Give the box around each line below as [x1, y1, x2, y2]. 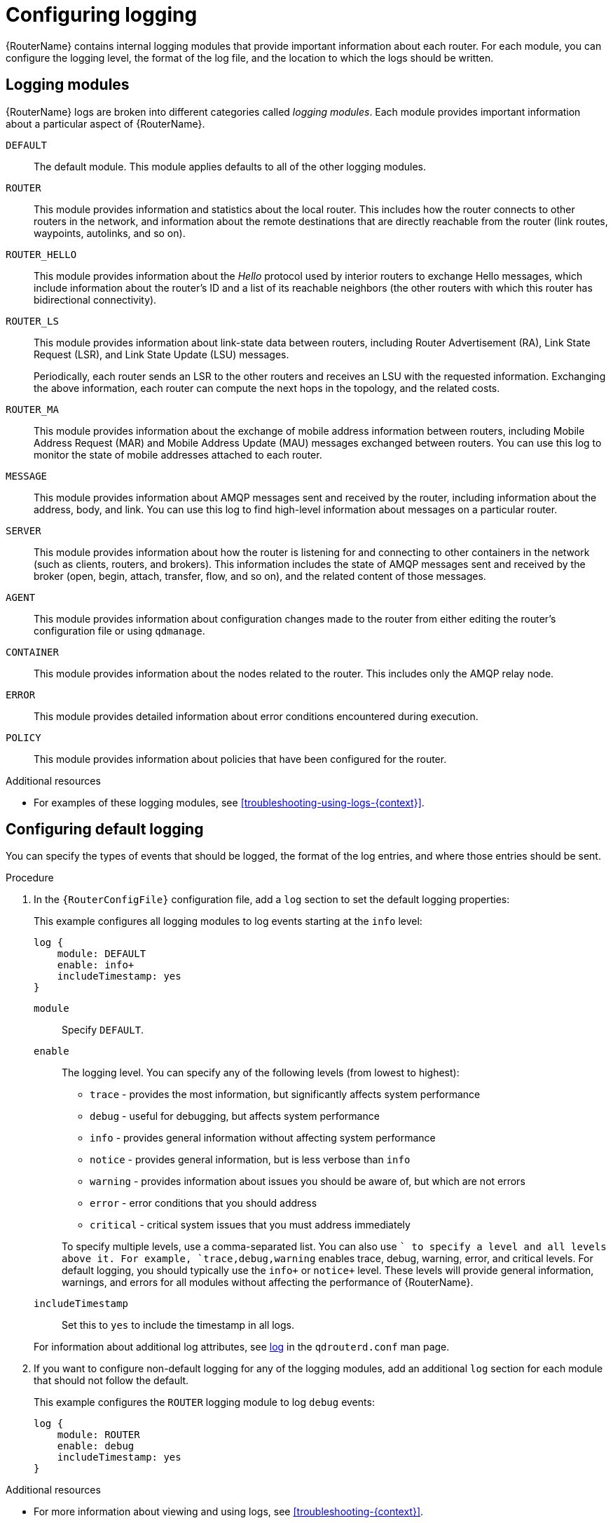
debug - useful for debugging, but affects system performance [90, 1110, 380, 1123]
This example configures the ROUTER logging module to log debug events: [34, 1396, 375, 1409]
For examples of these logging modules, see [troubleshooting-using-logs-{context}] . [34, 796, 425, 808]
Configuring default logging [6, 820, 204, 839]
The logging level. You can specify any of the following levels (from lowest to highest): [62, 1067, 460, 1079]
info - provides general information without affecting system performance [90, 1132, 436, 1144]
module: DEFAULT [57, 948, 146, 960]
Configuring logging [6, 3, 198, 27]
